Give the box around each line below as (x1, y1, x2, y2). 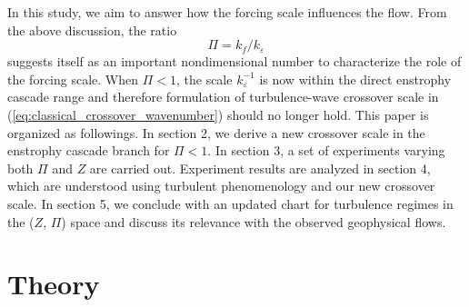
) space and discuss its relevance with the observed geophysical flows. (61, 212, 446, 231)
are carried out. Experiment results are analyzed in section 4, (89, 158, 431, 177)
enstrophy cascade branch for (7, 141, 170, 160)
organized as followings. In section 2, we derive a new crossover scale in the (7, 123, 425, 142)
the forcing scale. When (7, 69, 139, 88)
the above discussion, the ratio (7, 20, 177, 39)
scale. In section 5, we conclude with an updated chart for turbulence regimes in (7, 193, 454, 213)
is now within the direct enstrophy (259, 69, 452, 88)
